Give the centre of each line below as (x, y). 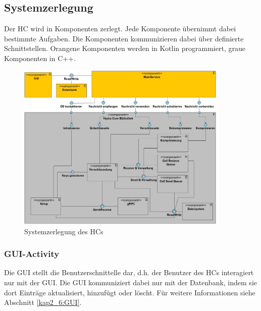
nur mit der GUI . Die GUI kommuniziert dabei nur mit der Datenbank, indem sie (130, 282)
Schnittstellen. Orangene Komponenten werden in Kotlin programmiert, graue (125, 48)
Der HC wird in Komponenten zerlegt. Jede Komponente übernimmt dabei (120, 29)
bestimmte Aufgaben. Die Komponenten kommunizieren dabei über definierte (124, 38)
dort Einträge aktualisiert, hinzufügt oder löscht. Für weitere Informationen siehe (130, 292)
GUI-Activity (32, 254)
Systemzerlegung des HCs (64, 231)
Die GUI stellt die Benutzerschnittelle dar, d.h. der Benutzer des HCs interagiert (129, 272)
